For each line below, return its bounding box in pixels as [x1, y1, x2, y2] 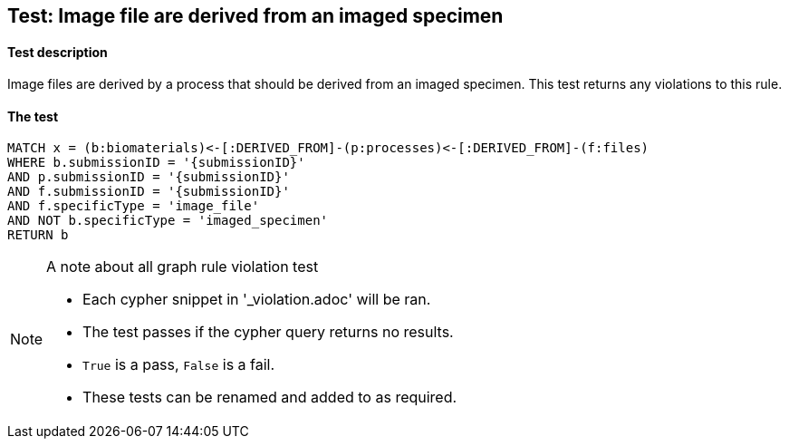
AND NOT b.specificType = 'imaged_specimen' [7, 213, 329, 228]
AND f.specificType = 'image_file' [7, 199, 260, 214]
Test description [7, 44, 108, 60]
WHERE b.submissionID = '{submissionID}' [7, 155, 305, 170]
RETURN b [7, 228, 69, 243]
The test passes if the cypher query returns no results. [82, 323, 454, 342]
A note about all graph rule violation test [46, 257, 319, 276]
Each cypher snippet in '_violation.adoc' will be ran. [82, 290, 431, 309]
